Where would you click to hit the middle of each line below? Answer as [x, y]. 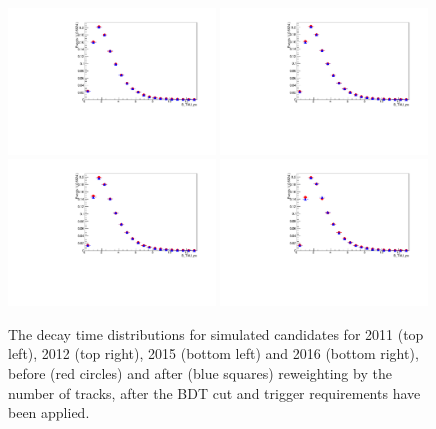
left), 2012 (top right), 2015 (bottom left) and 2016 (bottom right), [213, 353]
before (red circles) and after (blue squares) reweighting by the [200, 373]
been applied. [49, 412]
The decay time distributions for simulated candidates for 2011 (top [216, 333]
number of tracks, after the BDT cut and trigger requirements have [214, 392]
